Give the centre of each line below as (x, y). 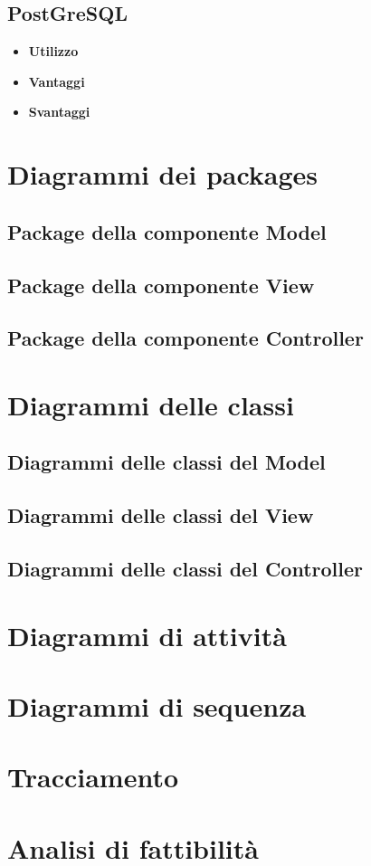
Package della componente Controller (185, 338)
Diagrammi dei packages (163, 174)
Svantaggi (59, 112)
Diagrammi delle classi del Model (166, 462)
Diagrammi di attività (147, 635)
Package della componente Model (167, 231)
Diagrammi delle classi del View (161, 515)
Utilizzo (53, 51)
